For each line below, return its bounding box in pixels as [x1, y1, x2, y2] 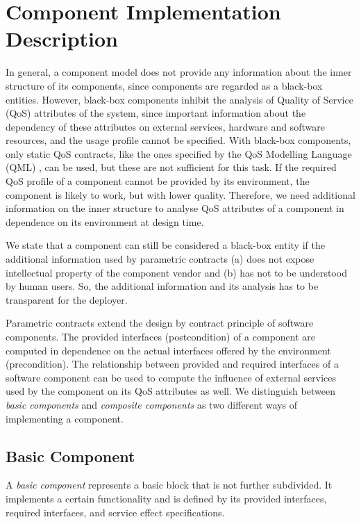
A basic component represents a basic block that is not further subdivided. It [6, 477, 333, 492]
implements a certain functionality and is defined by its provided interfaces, [6, 491, 327, 505]
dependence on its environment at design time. [6, 214, 204, 229]
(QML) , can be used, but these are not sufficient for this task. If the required [6, 160, 337, 174]
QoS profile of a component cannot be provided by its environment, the [6, 174, 310, 188]
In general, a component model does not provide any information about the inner [6, 65, 352, 79]
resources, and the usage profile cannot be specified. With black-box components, [6, 133, 351, 147]
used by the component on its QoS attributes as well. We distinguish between [6, 384, 335, 398]
